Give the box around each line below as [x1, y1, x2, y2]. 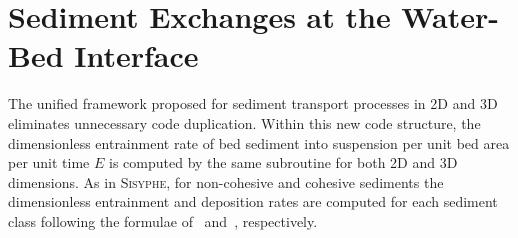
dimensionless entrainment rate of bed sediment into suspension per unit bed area [8, 132, 510, 153]
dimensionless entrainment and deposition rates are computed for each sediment [8, 191, 498, 212]
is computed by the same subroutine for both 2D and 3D [109, 152, 458, 173]
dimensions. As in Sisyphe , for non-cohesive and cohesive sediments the [8, 171, 444, 192]
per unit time [8, 152, 90, 173]
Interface [74, 35, 199, 76]
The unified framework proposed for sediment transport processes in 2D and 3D [8, 93, 498, 114]
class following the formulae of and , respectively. [8, 210, 318, 231]
